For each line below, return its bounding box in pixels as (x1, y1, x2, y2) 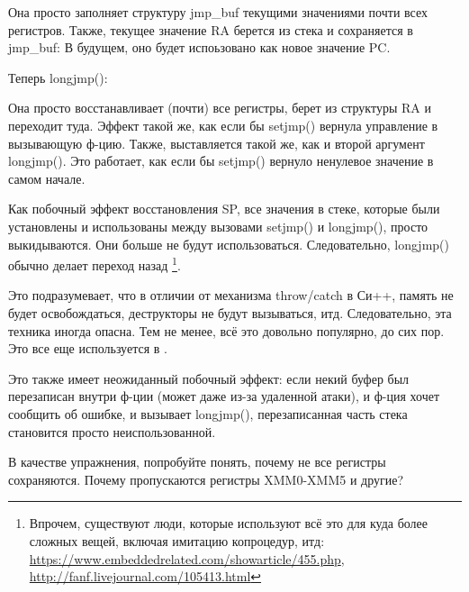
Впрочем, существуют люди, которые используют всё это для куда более (29, 514, 428, 533)
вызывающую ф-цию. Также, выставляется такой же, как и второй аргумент (8, 133, 425, 152)
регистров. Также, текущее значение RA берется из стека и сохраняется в (8, 20, 413, 39)
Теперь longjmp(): (8, 68, 108, 87)
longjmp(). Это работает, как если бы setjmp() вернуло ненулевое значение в (8, 151, 434, 170)
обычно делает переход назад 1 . (8, 253, 181, 274)
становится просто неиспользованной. (8, 422, 216, 441)
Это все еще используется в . (8, 339, 167, 358)
